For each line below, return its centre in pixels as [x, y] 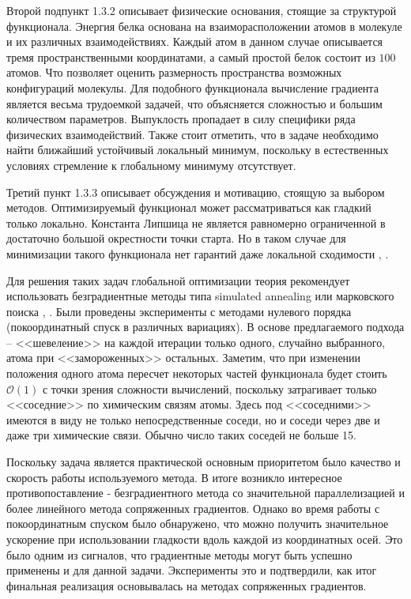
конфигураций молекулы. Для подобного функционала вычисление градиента [192, 87]
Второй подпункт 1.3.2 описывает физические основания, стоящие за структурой [202, 10]
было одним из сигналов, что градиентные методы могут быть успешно [179, 554]
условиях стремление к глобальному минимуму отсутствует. [151, 165]
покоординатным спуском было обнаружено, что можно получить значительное [198, 524]
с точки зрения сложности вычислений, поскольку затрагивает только [209, 388]
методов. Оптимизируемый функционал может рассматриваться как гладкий [189, 207]
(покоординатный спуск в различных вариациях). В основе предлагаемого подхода [205, 327]
